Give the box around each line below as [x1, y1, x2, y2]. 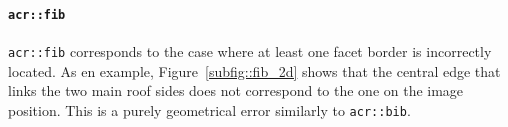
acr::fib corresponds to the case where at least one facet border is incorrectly [8, 40, 492, 61]
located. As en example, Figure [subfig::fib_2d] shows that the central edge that [8, 60, 501, 81]
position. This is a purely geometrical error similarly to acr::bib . [8, 99, 411, 120]
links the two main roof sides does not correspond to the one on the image [8, 80, 464, 101]
